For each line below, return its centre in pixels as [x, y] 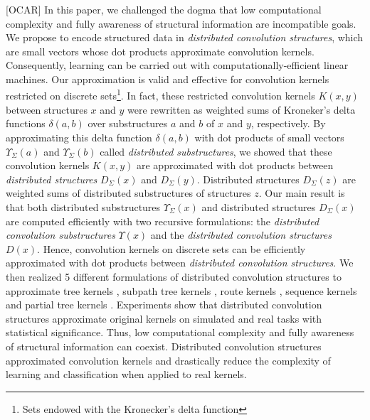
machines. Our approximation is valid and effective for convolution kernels [168, 79]
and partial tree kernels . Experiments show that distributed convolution [164, 305]
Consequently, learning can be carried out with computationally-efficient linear [177, 65]
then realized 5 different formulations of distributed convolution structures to [174, 276]
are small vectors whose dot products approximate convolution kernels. [160, 51]
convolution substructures [60, 235]
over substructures [128, 123]
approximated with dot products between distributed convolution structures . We [180, 263]
